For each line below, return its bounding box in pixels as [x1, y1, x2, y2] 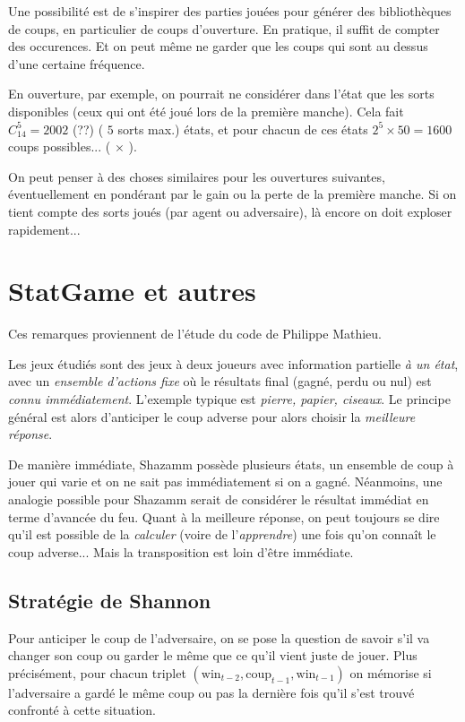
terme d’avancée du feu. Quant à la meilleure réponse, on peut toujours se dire [8, 507, 440, 526]
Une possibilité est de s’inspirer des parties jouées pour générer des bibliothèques [8, 2, 452, 20]
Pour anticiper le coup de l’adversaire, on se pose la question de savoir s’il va [8, 628, 430, 647]
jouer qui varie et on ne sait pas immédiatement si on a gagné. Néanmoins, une [8, 472, 443, 491]
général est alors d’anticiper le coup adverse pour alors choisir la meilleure [8, 407, 416, 425]
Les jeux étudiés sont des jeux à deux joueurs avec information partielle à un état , [8, 354, 459, 373]
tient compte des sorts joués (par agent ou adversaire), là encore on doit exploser [8, 202, 452, 220]
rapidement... [8, 219, 81, 238]
